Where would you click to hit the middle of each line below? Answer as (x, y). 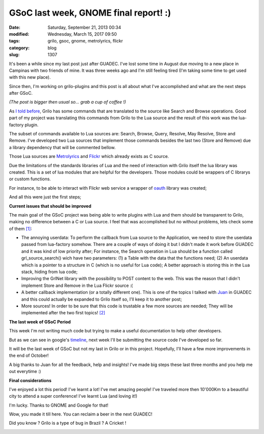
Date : (15, 27)
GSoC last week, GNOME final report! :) (90, 13)
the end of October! (29, 356)
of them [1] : (21, 228)
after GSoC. (21, 93)
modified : (19, 34)
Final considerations (30, 380)
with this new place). (30, 77)
